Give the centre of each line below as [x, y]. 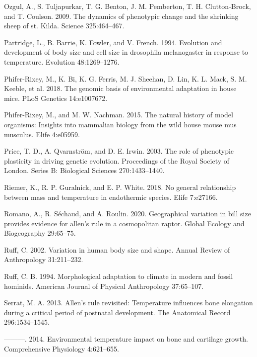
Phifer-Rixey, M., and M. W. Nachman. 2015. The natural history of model [119, 115]
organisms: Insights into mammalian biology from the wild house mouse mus [120, 124]
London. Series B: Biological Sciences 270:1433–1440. [84, 170]
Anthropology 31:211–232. [44, 259]
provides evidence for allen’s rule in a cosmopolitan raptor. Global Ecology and [124, 223]
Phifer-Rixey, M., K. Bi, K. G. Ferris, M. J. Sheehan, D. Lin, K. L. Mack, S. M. [126, 78]
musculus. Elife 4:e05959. [42, 134]
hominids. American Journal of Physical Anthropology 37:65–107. [104, 286]
